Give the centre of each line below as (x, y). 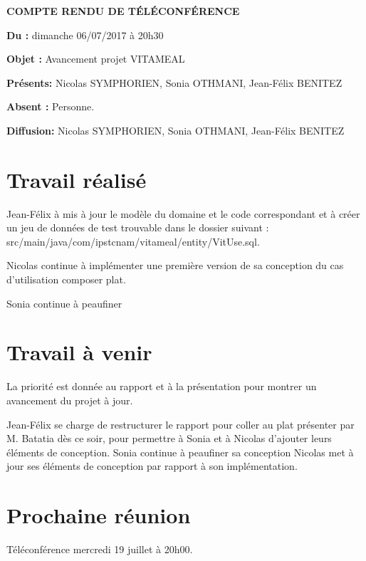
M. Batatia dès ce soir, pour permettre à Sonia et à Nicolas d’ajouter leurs (169, 438)
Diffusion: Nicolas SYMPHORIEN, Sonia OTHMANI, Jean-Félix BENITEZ (176, 130)
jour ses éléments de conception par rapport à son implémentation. (152, 466)
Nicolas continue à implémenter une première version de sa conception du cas (175, 265)
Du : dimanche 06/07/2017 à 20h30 (85, 35)
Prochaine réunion (99, 515)
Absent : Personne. (51, 106)
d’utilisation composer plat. (66, 279)
